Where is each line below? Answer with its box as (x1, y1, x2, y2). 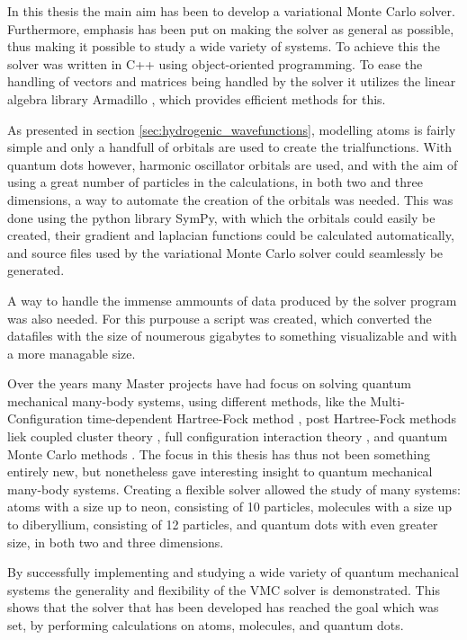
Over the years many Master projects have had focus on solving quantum (7, 374, 411, 393)
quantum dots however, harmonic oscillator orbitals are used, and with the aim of (7, 155, 458, 173)
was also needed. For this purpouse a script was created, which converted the (7, 308, 432, 327)
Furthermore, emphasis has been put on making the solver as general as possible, (7, 19, 454, 38)
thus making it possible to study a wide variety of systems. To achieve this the (7, 37, 440, 56)
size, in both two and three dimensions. (7, 532, 224, 551)
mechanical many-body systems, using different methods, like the (7, 391, 366, 410)
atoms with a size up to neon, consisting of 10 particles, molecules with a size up (7, 497, 453, 516)
